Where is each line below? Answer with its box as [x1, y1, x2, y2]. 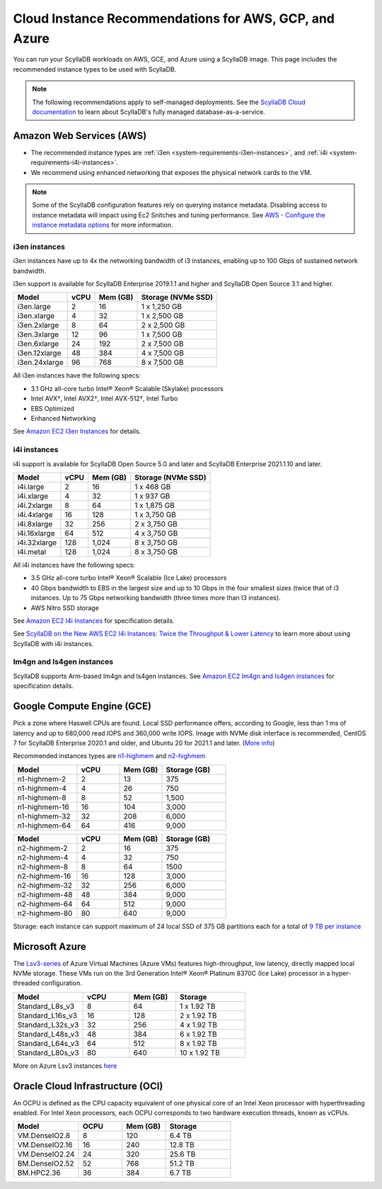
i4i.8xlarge [17, 519, 53, 529]
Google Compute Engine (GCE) [13, 700, 152, 712]
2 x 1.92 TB [179, 1010, 217, 1020]
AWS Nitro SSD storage [30, 603, 99, 612]
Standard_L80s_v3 [17, 1047, 79, 1057]
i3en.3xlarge [17, 329, 59, 339]
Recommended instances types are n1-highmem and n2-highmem [13, 752, 206, 760]
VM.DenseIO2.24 [17, 1149, 75, 1159]
